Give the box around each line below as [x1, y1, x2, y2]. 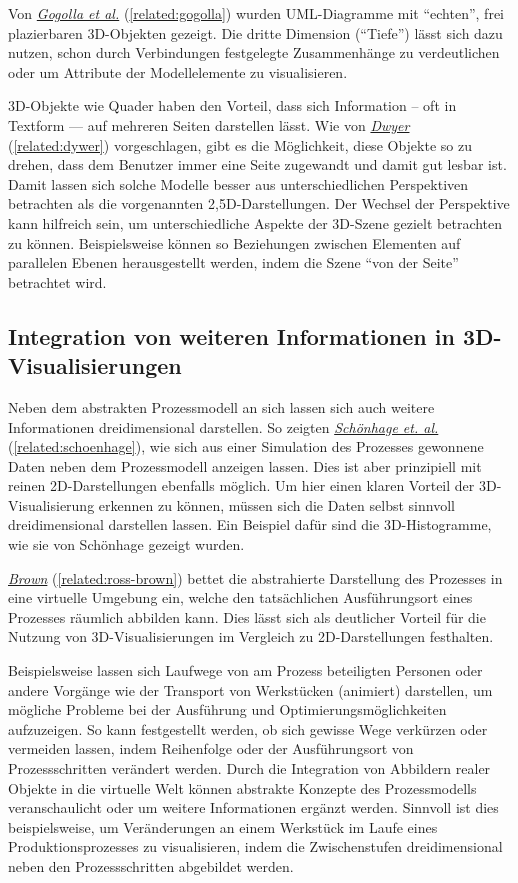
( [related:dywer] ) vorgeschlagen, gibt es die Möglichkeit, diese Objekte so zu [8, 134, 472, 155]
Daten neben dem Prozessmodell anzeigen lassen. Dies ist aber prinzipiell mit [8, 455, 482, 476]
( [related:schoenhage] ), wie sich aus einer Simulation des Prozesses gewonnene [8, 436, 484, 457]
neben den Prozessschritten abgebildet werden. [8, 855, 294, 876]
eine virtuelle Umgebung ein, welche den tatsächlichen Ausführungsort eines [8, 587, 473, 608]
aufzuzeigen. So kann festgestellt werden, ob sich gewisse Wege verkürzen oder [8, 718, 488, 739]
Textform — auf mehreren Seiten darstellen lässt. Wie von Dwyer [8, 114, 410, 135]
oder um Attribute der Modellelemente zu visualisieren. [8, 61, 348, 82]
